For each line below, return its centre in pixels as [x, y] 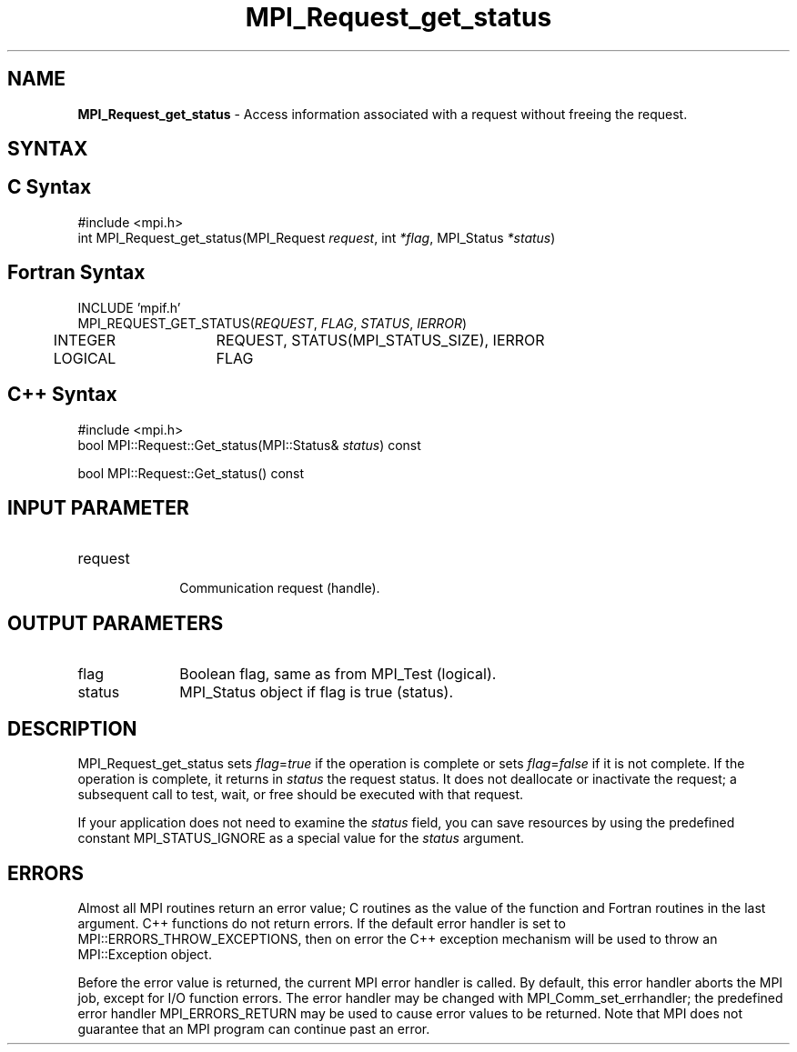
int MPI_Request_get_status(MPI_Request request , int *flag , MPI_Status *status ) [317, 237]
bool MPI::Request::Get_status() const [191, 473]
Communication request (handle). [280, 588]
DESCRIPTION [72, 728]
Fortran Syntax [76, 273]
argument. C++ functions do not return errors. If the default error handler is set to [322, 923]
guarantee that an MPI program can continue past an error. [254, 1028]
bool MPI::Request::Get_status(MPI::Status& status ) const [249, 445]
